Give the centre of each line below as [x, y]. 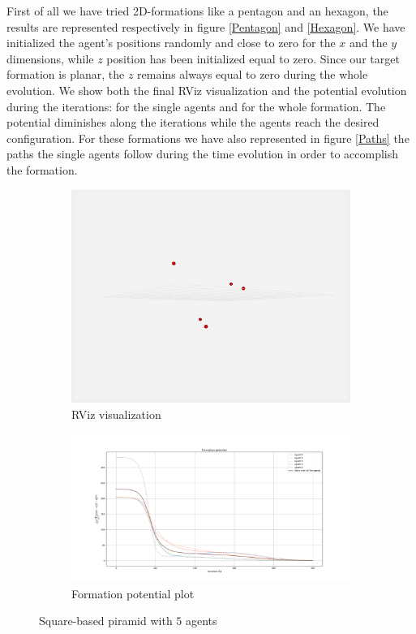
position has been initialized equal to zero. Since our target [253, 58]
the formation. [42, 169]
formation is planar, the [66, 74]
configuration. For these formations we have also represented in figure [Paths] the [208, 138]
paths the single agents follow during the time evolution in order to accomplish [203, 154]
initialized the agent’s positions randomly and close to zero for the [171, 43]
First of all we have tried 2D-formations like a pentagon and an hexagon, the [197, 11]
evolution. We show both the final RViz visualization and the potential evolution [207, 90]
